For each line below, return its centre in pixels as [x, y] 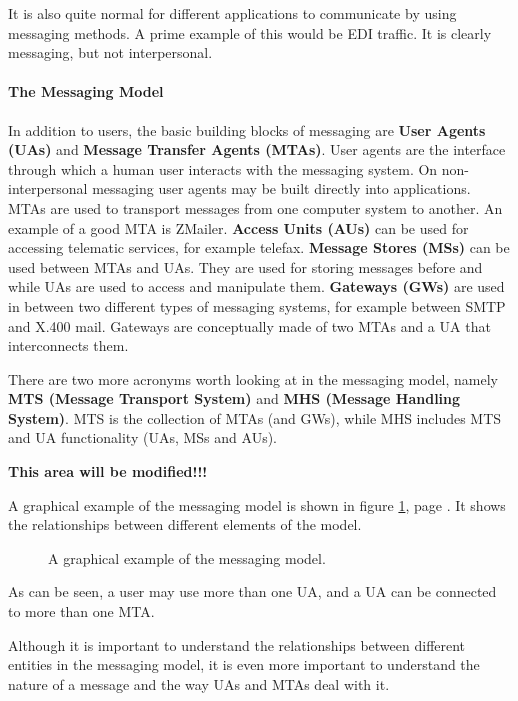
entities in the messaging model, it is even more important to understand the [244, 664]
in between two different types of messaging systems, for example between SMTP [257, 305]
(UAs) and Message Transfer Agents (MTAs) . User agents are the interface [257, 149]
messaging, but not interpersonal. [110, 52]
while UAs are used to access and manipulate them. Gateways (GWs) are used [256, 286]
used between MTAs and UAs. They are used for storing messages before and [245, 266]
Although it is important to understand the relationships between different [237, 644]
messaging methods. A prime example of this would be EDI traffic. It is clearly [250, 32]
